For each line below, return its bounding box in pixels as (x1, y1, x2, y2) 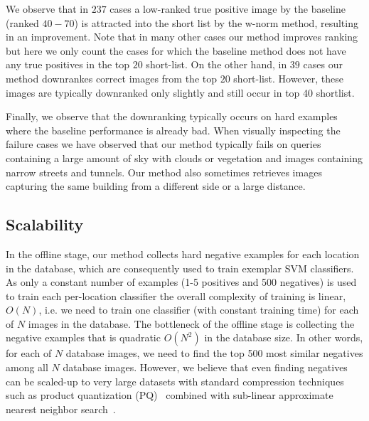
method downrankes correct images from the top (6, 70, 218, 85)
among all (6, 360, 48, 375)
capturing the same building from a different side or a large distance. (6, 178, 306, 193)
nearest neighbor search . (6, 401, 116, 416)
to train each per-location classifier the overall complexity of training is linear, (6, 288, 346, 303)
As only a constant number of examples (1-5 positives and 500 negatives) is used (6, 275, 357, 289)
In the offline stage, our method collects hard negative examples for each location (6, 246, 360, 261)
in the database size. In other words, (204, 330, 363, 345)
